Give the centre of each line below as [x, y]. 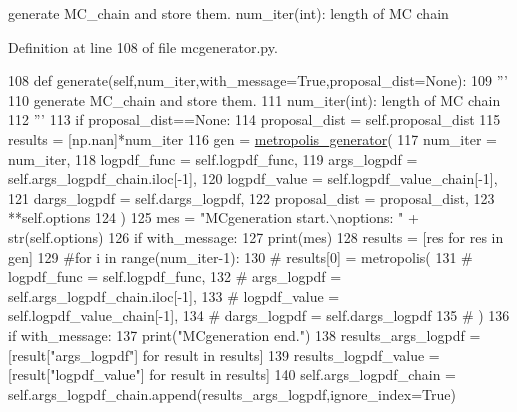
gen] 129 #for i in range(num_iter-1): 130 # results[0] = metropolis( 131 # [240, 256]
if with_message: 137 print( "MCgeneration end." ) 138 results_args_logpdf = [244, 334]
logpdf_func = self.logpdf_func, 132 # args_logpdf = [175, 276]
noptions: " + [378, 217]
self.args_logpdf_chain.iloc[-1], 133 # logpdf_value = [174, 295]
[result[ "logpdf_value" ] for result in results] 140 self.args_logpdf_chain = [232, 374]
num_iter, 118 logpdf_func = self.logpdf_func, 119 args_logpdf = [213, 158]
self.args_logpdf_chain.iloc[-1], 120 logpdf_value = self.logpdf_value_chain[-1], [253, 178]
